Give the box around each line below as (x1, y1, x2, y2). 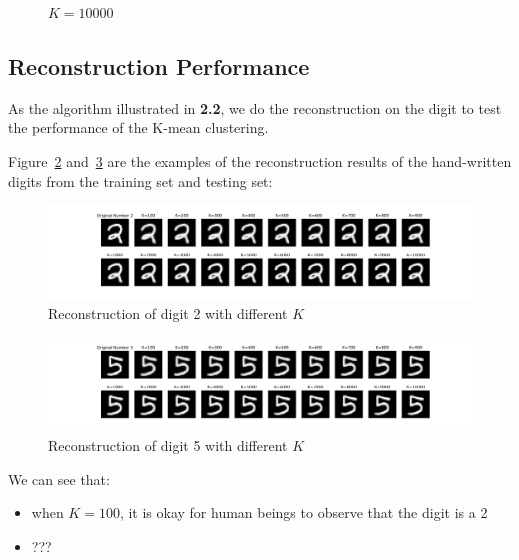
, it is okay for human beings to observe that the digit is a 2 (119, 502, 488, 523)
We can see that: (8, 468, 110, 489)
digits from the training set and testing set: (8, 170, 273, 191)
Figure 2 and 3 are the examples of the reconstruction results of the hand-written (8, 150, 512, 171)
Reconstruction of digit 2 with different (48, 302, 288, 323)
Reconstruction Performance (8, 50, 310, 81)
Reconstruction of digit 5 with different (48, 434, 288, 455)
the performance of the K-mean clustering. (8, 117, 269, 138)
